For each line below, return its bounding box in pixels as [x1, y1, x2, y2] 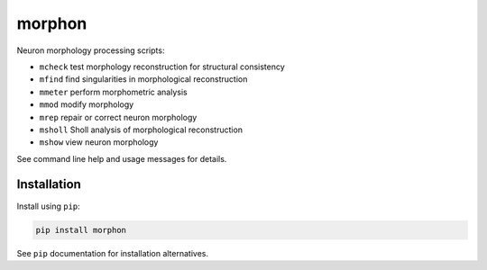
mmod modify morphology [39, 99, 134, 110]
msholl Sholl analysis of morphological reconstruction [39, 124, 243, 135]
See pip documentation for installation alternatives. [16, 247, 209, 258]
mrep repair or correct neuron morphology [39, 112, 198, 122]
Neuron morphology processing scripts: [16, 45, 165, 56]
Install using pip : [16, 201, 80, 211]
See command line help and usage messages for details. [16, 153, 227, 164]
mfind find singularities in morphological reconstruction [39, 74, 248, 85]
